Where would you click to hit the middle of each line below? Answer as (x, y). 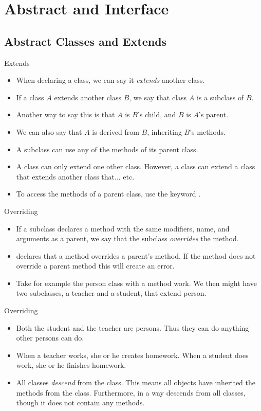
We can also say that (49, 131)
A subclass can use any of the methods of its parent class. (107, 149)
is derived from (116, 131)
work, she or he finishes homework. (71, 365)
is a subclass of (220, 97)
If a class (30, 97)
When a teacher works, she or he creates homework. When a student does (132, 355)
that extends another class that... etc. (75, 176)
